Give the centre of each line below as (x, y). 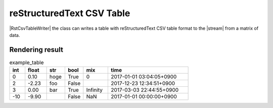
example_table (27, 63)
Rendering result (36, 50)
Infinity (95, 90)
